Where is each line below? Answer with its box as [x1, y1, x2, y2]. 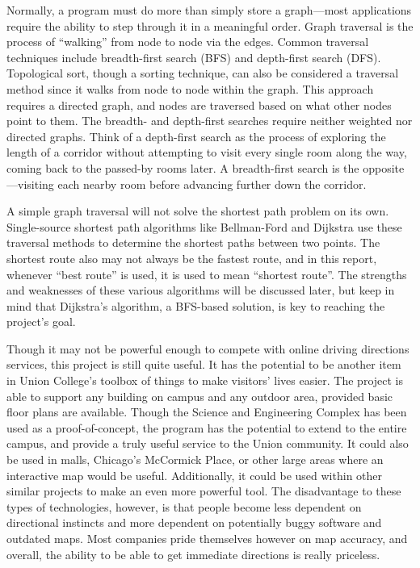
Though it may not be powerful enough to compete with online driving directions [6, 340, 409, 357]
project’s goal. [6, 313, 76, 330]
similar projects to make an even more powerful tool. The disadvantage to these [6, 482, 401, 499]
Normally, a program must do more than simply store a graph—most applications [6, 2, 412, 18]
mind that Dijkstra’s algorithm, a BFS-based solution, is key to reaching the [6, 297, 385, 314]
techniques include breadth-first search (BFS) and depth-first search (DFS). [6, 48, 381, 65]
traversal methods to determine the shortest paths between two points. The [6, 234, 380, 251]
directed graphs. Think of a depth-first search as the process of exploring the [6, 127, 386, 144]
